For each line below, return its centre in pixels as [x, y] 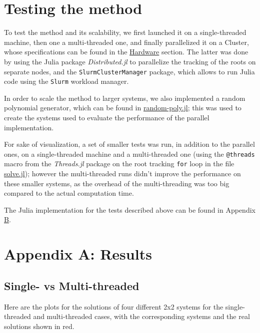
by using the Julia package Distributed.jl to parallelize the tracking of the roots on [130, 61]
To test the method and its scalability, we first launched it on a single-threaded [125, 32]
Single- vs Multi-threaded [72, 285]
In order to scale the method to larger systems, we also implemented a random [125, 98]
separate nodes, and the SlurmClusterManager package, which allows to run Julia [129, 71]
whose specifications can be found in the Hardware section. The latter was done [126, 52]
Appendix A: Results [78, 254]
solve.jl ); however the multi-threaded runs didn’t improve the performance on [122, 173]
